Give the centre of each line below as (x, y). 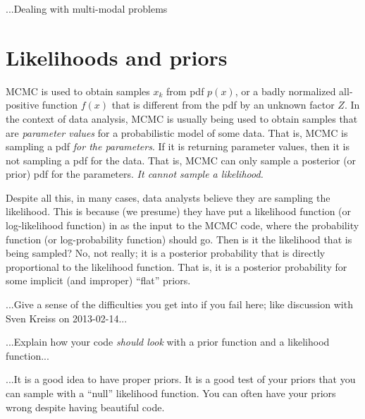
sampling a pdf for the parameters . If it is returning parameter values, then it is (178, 146)
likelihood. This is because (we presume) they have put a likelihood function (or (179, 211)
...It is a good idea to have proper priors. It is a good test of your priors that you (181, 379)
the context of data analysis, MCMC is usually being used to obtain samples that (182, 118)
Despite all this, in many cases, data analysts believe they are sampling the (168, 197)
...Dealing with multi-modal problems (87, 8)
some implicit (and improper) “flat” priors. (98, 280)
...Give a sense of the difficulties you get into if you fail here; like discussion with (179, 304)
